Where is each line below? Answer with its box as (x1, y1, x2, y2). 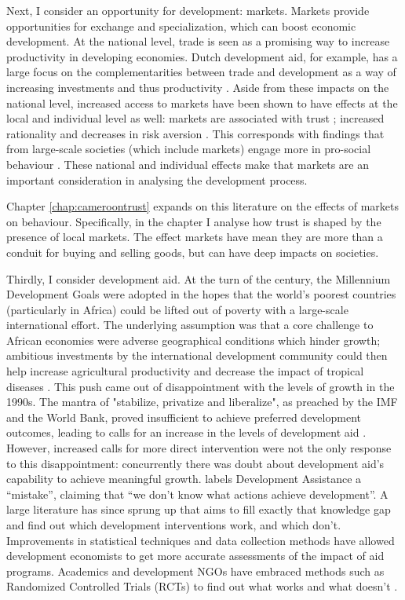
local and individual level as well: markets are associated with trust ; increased (6, 110, 385, 126)
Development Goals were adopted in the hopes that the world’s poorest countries (6, 286, 396, 302)
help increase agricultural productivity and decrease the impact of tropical (6, 363, 364, 379)
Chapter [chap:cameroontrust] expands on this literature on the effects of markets (6, 198, 399, 214)
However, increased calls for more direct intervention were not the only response (6, 440, 392, 456)
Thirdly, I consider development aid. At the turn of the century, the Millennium (6, 270, 391, 287)
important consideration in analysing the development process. (6, 171, 308, 188)
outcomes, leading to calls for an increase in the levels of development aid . (6, 424, 367, 441)
